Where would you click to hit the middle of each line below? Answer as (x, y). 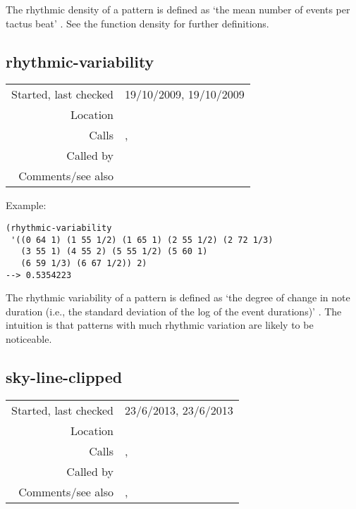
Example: (26, 205)
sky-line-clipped (64, 377)
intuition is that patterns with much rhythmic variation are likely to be (160, 325)
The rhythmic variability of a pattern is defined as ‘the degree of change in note (178, 297)
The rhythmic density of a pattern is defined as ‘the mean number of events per (178, 9)
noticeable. (29, 339)
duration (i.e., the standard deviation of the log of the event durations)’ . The (174, 311)
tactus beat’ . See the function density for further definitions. (137, 23)
